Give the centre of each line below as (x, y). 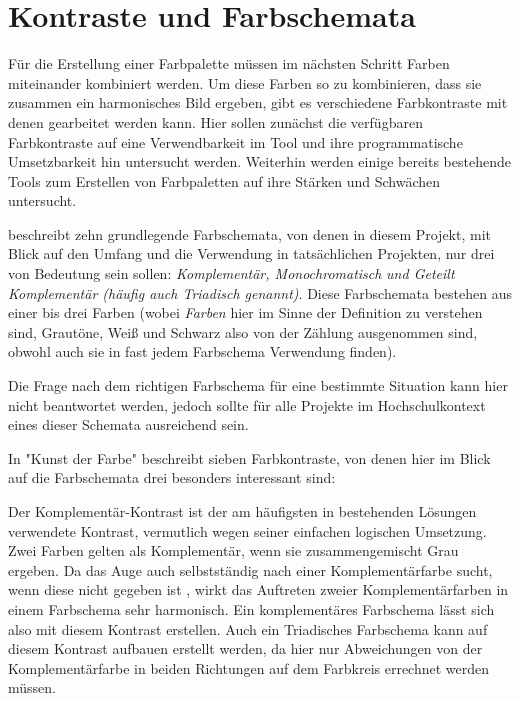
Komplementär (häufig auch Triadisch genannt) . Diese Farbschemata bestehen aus (260, 292)
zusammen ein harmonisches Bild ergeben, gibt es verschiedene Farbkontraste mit (258, 102)
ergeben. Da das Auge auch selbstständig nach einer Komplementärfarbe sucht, (250, 569)
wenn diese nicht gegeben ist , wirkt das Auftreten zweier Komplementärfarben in (258, 589)
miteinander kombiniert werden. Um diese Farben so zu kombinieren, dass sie (245, 82)
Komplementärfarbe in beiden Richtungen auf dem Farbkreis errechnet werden (249, 667)
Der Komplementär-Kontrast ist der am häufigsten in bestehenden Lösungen (242, 511)
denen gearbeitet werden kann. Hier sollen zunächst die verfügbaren (215, 121)
